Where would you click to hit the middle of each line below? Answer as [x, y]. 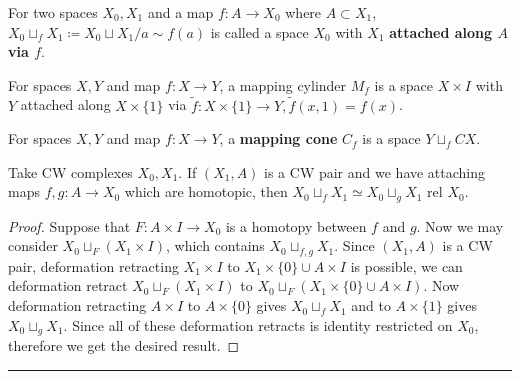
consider [33, 245]
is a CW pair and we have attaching [375, 171]
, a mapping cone [278, 138]
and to [371, 305]
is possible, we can [406, 265]
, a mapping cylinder [283, 84]
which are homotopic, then [206, 191]
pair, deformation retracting [93, 265]
